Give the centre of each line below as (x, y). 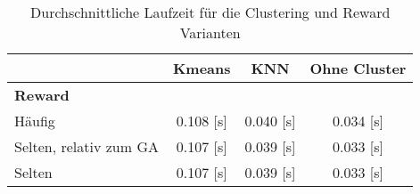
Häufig (35, 121)
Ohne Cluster (358, 68)
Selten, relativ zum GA (86, 146)
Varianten (210, 32)
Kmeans (202, 68)
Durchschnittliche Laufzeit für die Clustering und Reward (210, 12)
